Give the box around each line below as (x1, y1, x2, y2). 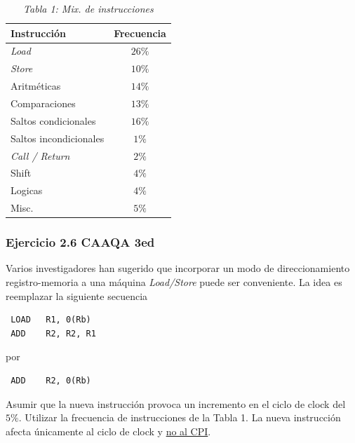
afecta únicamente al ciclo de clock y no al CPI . (6, 423, 211, 438)
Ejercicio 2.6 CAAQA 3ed (6, 233, 155, 251)
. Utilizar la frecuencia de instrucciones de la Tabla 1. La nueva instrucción (18, 410, 341, 425)
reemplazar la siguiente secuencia (6, 288, 148, 303)
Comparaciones (11, 95, 76, 110)
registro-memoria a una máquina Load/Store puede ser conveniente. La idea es (6, 274, 342, 289)
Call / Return (11, 148, 70, 163)
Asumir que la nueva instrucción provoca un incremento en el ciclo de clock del (6, 396, 346, 411)
